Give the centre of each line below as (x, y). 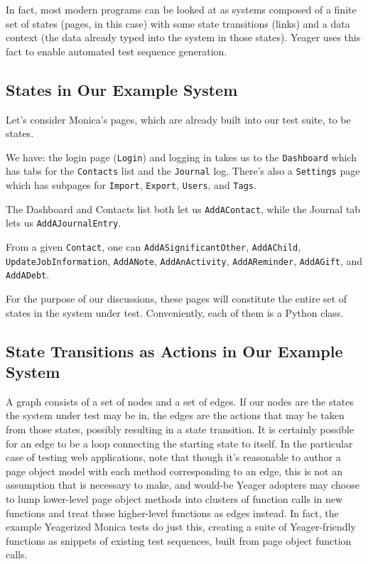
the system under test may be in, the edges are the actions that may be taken (175, 415)
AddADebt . (28, 275)
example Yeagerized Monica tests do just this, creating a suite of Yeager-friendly (181, 527)
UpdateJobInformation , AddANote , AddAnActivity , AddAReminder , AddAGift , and (184, 260)
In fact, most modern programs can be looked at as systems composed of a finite (181, 9)
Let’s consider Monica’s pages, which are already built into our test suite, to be (178, 119)
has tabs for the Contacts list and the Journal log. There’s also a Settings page (183, 171)
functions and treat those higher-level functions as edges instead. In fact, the (172, 513)
